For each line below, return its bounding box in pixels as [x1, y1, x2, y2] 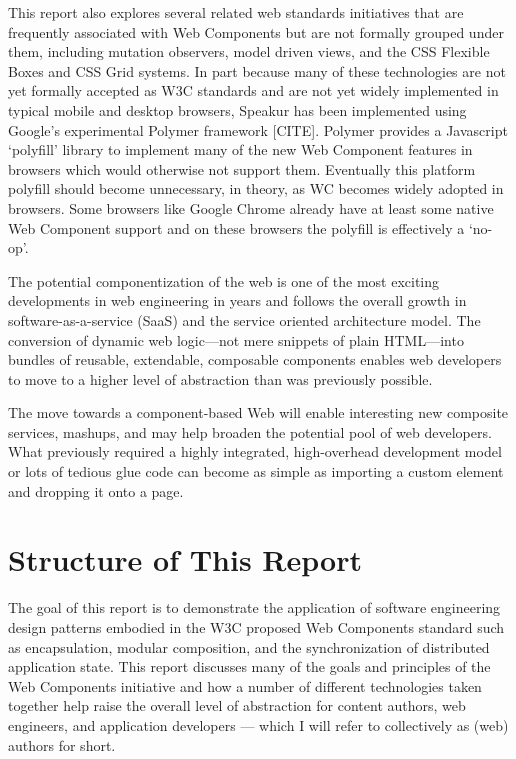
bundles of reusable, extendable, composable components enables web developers [8, 349, 502, 370]
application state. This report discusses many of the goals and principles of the [8, 656, 491, 677]
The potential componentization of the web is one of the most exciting [8, 270, 440, 291]
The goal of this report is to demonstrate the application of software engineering [8, 597, 501, 618]
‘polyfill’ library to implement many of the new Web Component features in [8, 139, 473, 160]
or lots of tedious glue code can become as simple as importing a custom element [8, 461, 504, 482]
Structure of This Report [8, 539, 362, 580]
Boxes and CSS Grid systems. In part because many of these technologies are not [8, 60, 506, 81]
